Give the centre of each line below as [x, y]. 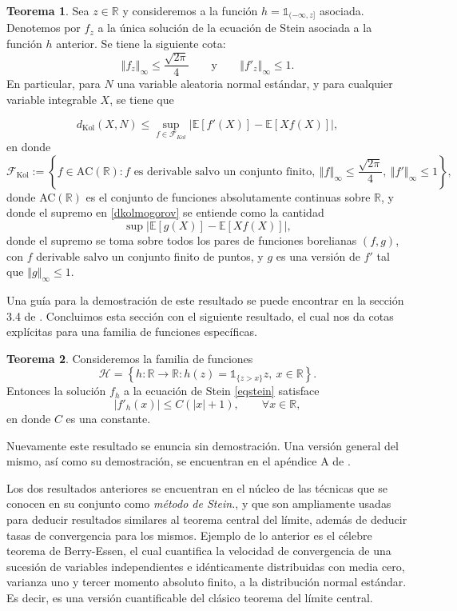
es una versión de [318, 256]
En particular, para [54, 84]
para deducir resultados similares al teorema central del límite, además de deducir [207, 519]
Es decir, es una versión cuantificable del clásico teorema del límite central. [190, 597]
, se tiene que [142, 100]
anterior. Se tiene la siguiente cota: [141, 44]
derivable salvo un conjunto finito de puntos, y [150, 256]
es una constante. [108, 419]
